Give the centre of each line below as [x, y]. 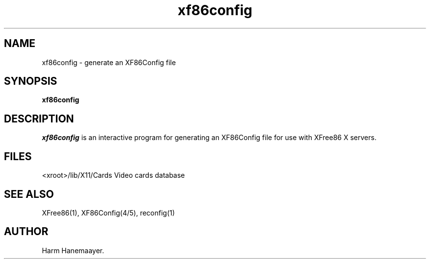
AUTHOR [26, 232]
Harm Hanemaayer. [73, 250]
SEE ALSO [29, 194]
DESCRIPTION [39, 119]
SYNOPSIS [31, 81]
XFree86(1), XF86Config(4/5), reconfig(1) [108, 213]
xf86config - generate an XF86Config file [109, 62]
